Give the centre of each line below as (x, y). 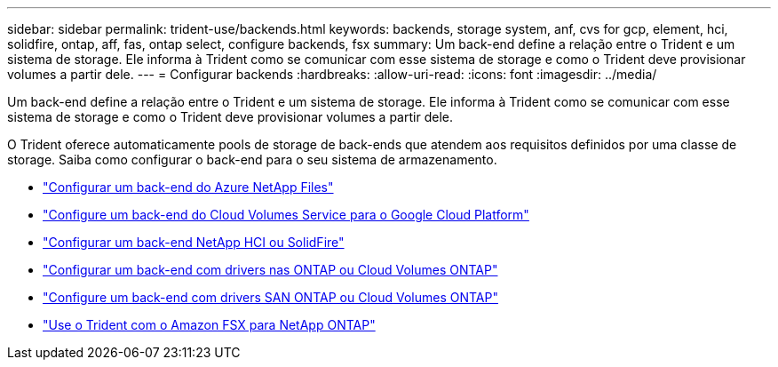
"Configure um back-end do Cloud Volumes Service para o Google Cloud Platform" (286, 215)
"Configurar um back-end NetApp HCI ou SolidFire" (194, 242)
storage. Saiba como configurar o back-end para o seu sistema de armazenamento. (252, 160)
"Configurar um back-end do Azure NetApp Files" (188, 187)
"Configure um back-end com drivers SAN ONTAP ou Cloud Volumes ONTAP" (270, 297)
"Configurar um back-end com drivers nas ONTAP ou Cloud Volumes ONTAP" (270, 270)
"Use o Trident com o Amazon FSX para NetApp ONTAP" (209, 325)
